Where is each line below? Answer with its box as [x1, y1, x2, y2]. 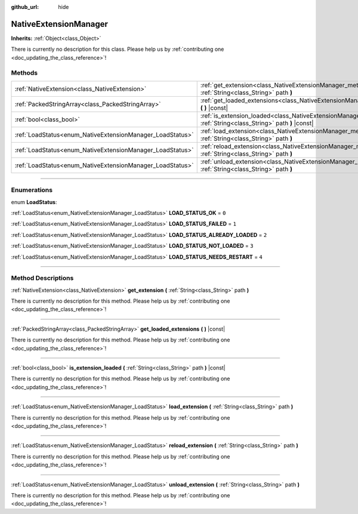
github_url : [11, 4, 39, 10]
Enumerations [11, 186, 53, 194]
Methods [11, 69, 38, 77]
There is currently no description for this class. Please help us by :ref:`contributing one [11, 45, 224, 53]
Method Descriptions [11, 274, 74, 282]
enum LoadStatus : [11, 198, 57, 205]
